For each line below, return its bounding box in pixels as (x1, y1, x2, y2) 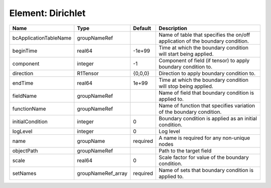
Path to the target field (159, 147, 212, 154)
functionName (12, 105, 46, 112)
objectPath (12, 147, 38, 154)
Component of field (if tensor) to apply (159, 57, 250, 64)
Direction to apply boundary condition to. (159, 70, 256, 77)
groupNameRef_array (77, 169, 128, 176)
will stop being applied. (159, 83, 213, 90)
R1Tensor (77, 70, 99, 77)
